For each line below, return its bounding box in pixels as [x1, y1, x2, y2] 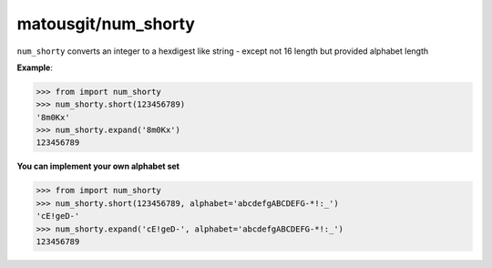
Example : [16, 62, 54, 73]
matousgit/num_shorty [16, 14, 196, 34]
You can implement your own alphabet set [16, 160, 179, 172]
